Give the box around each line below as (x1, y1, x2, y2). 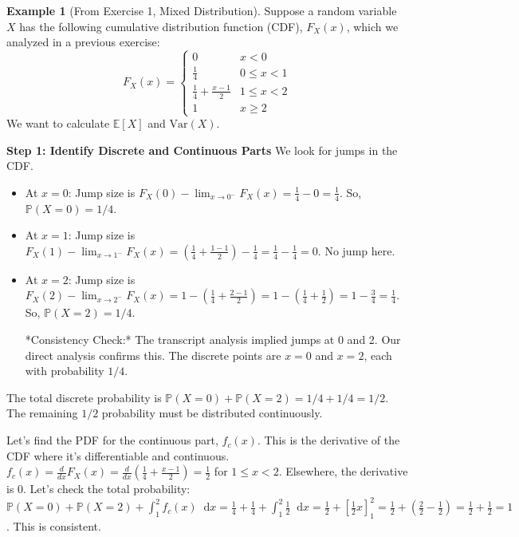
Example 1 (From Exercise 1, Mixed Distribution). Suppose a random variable (6, 2, 397, 18)
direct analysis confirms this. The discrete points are (25, 346, 281, 363)
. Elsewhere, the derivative (278, 463, 408, 480)
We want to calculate (6, 115, 110, 132)
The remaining (6, 405, 78, 421)
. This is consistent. (6, 518, 101, 535)
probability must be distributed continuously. (101, 405, 323, 421)
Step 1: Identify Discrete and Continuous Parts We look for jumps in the (6, 141, 398, 158)
